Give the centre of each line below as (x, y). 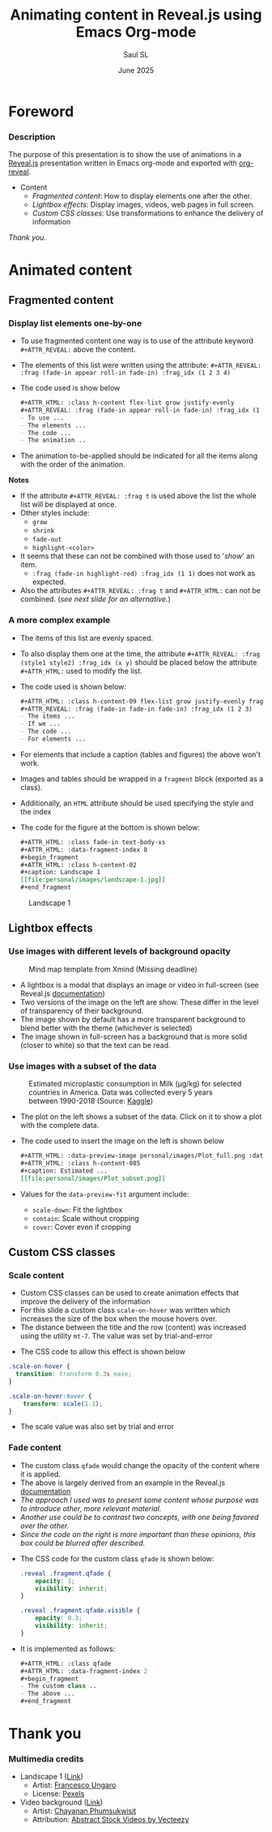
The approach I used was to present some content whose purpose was (139, 1500)
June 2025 (136, 70)
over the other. (45, 1526)
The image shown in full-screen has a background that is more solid (134, 1036)
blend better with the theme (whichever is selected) (106, 1027)
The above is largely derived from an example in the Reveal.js (123, 1482)
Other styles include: (55, 513)
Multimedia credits (46, 1759)
